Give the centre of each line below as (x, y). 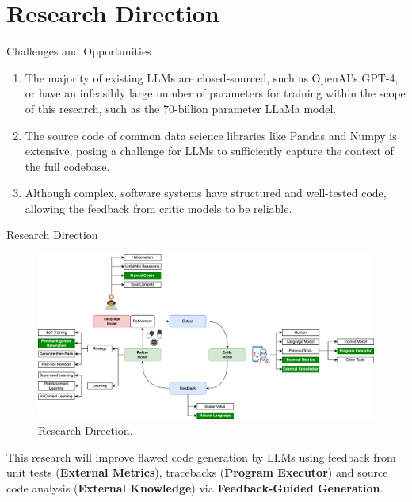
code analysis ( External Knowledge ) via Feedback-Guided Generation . (195, 487)
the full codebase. (67, 166)
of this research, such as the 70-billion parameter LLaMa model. (181, 108)
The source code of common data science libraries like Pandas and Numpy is (211, 135)
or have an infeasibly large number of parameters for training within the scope (215, 93)
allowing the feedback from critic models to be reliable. (158, 208)
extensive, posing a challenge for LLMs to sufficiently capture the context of (209, 151)
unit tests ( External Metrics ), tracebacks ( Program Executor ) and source (197, 472)
